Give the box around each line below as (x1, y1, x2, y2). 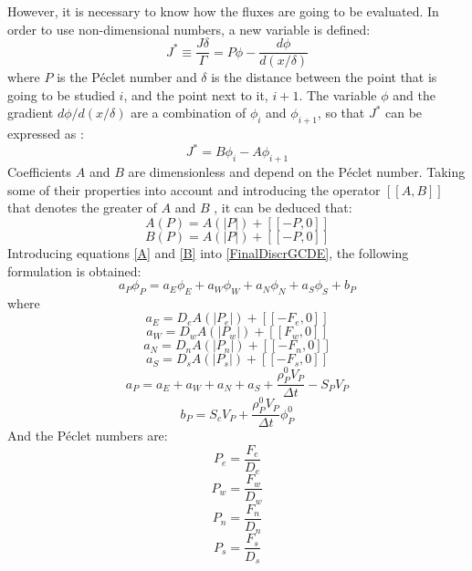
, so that (317, 103, 365, 122)
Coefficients (7, 162, 72, 182)
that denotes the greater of (7, 198, 157, 217)
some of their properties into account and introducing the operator (7, 180, 381, 199)
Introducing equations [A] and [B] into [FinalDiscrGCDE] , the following (7, 243, 409, 262)
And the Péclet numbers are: (7, 426, 168, 445)
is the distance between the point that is (211, 67, 437, 87)
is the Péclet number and (57, 67, 197, 87)
